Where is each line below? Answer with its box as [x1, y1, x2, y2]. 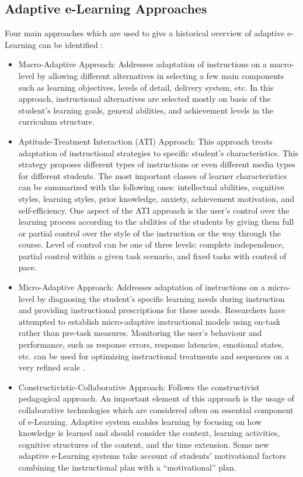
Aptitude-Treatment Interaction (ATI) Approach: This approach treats [18, 135, 273, 147]
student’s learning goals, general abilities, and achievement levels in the [18, 104, 274, 116]
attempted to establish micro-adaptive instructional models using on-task [18, 315, 281, 327]
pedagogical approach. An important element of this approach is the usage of [18, 392, 294, 404]
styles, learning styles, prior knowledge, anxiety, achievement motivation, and [18, 192, 294, 204]
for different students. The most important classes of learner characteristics [18, 169, 287, 181]
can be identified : [39, 38, 103, 50]
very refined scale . [18, 361, 85, 373]
